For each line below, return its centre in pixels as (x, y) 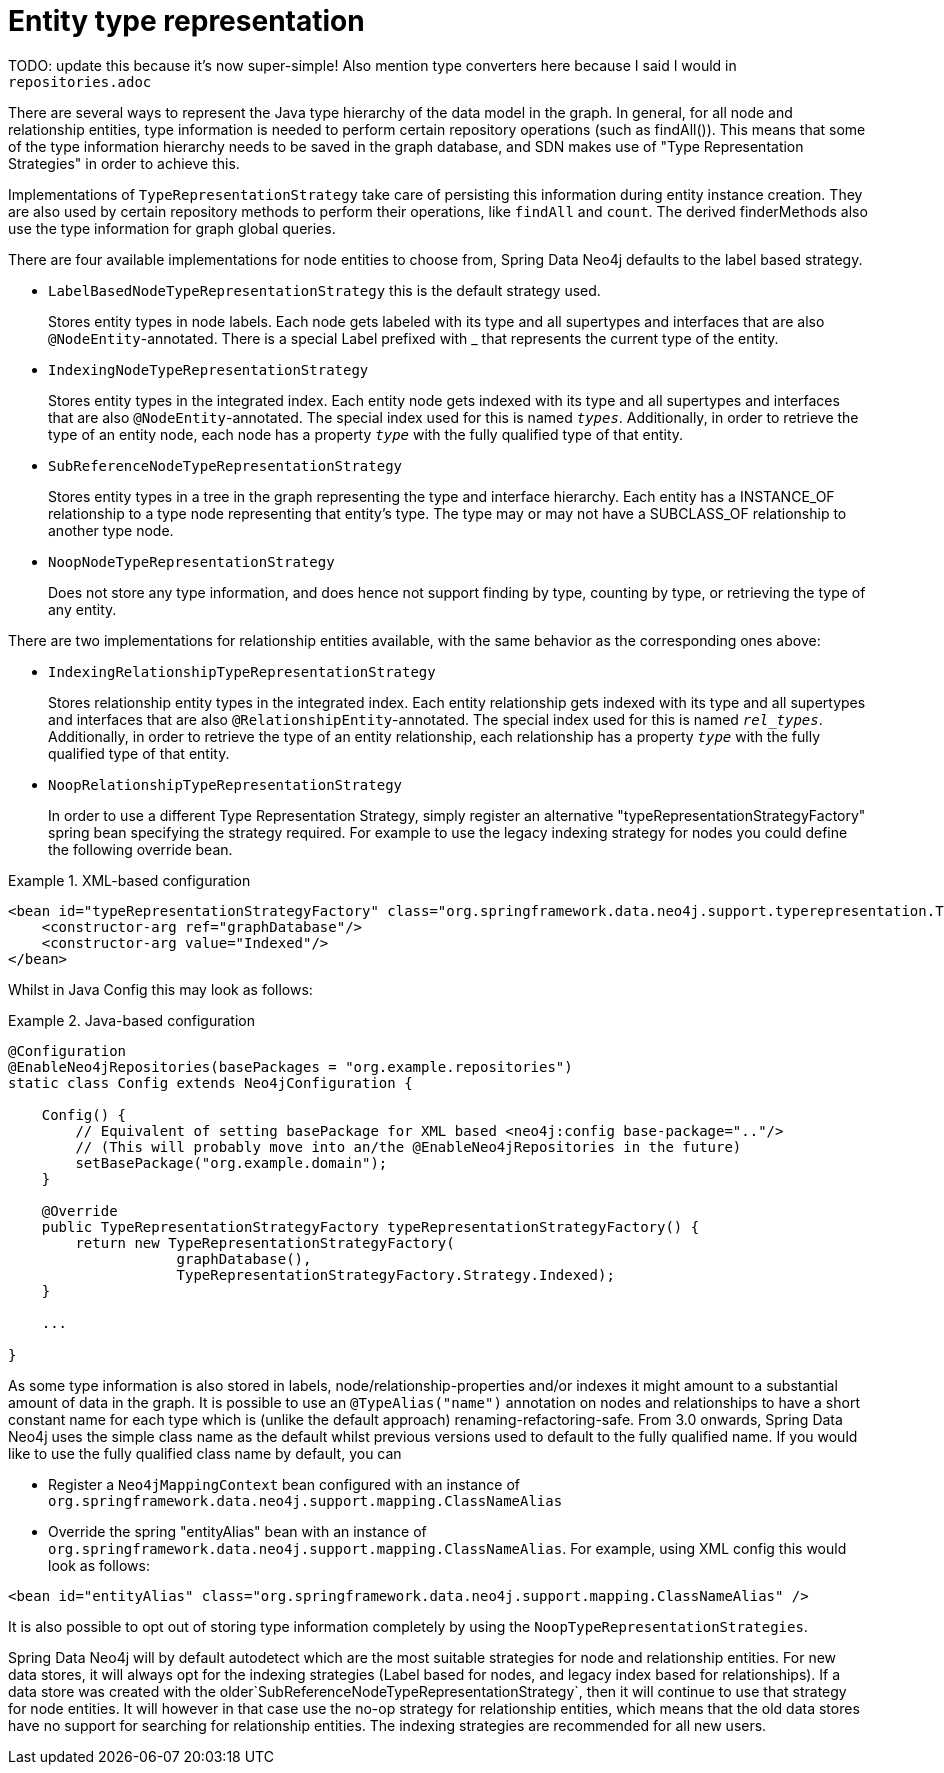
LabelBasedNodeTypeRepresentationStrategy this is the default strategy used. (324, 290)
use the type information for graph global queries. (172, 228)
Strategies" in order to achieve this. (124, 163)
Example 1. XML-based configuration (129, 880)
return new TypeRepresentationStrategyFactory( (265, 1242)
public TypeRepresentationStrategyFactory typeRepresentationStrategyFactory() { (370, 1226)
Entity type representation (186, 21)
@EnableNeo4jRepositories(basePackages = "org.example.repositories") (290, 1066)
